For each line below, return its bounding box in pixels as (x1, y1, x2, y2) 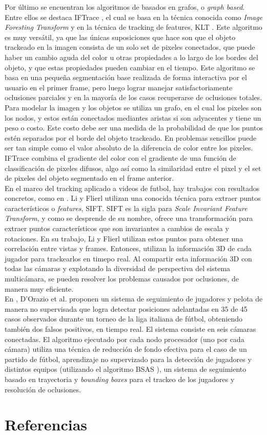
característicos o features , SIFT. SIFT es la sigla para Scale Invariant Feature (5, 202, 248, 213)
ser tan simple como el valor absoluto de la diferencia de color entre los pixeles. (5, 142, 253, 153)
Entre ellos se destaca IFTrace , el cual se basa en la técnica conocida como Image (5, 11, 263, 22)
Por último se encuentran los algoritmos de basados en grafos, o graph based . (5, 2, 245, 12)
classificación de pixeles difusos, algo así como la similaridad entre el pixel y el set (5, 162, 261, 173)
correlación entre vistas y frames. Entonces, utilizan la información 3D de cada (5, 243, 252, 254)
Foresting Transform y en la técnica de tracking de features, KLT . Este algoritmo (5, 22, 262, 32)
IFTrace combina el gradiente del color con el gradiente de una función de (5, 152, 236, 163)
